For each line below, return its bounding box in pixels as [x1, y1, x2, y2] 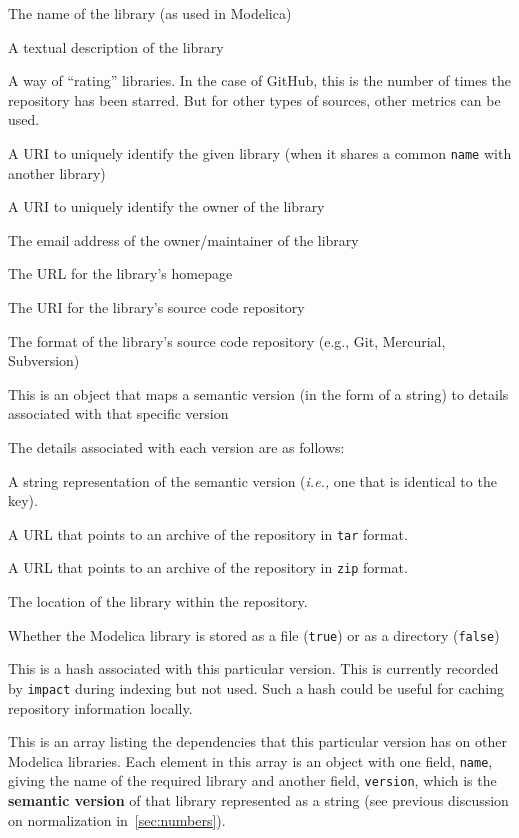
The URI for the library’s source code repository [8, 297, 305, 317]
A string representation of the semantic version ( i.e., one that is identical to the [8, 470, 497, 491]
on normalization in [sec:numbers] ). [8, 809, 226, 830]
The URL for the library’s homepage [8, 263, 233, 284]
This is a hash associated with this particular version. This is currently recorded [8, 658, 499, 679]
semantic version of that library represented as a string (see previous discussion [8, 790, 509, 811]
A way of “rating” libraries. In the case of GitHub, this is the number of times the [8, 70, 512, 91]
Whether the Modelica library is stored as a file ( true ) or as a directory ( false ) [8, 624, 500, 645]
